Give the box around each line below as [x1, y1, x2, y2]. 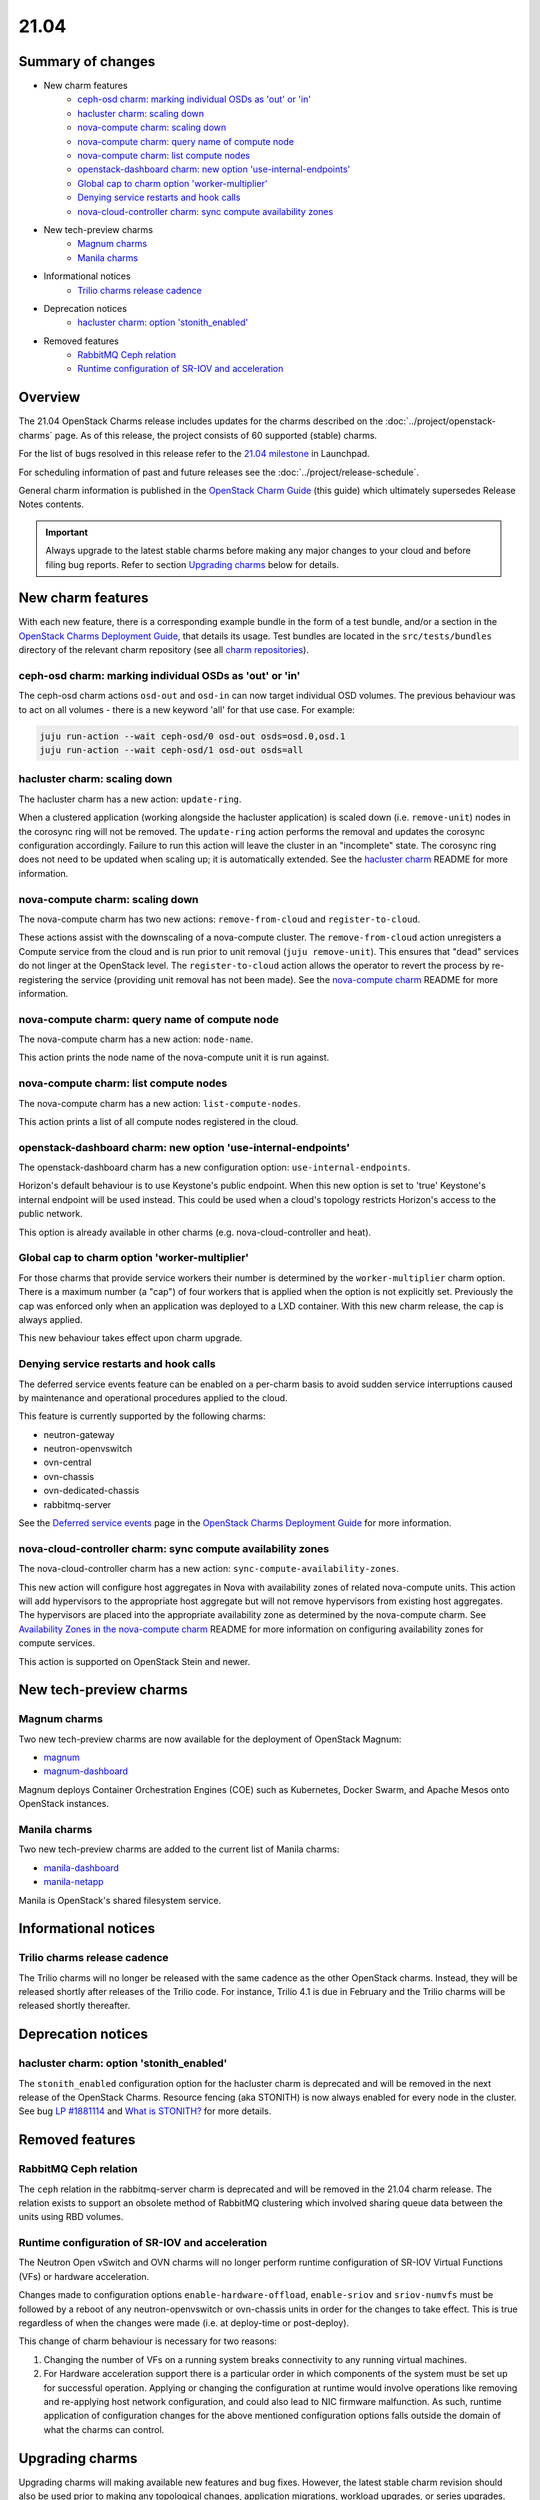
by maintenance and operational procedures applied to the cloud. [18, 1391, 289, 1404]
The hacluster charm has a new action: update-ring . [18, 793, 242, 805]
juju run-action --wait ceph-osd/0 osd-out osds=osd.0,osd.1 [39, 730, 346, 742]
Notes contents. [18, 498, 85, 510]
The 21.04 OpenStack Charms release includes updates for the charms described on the [18, 415, 384, 427]
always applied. [18, 1313, 84, 1325]
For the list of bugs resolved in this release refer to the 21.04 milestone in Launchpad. [18, 448, 370, 460]
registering [18, 973, 64, 985]
